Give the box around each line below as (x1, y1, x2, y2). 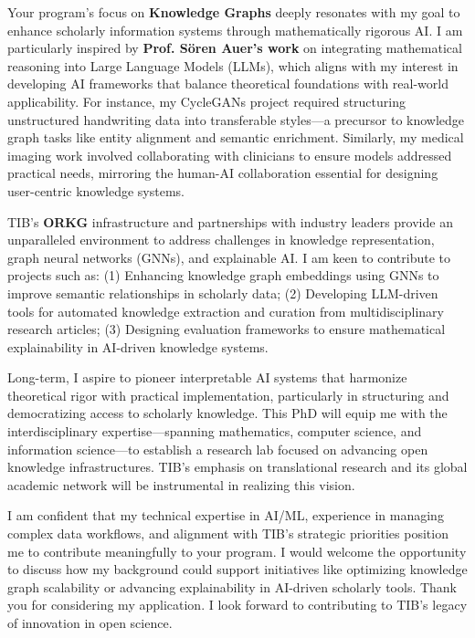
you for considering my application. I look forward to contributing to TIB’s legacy (7, 595, 468, 614)
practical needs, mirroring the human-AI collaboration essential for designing (7, 163, 438, 183)
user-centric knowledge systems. (7, 181, 185, 200)
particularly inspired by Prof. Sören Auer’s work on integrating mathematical (7, 38, 462, 58)
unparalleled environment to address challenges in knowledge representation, (7, 230, 435, 249)
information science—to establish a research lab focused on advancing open (7, 439, 428, 458)
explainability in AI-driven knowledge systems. (7, 337, 269, 356)
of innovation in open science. (7, 613, 173, 632)
